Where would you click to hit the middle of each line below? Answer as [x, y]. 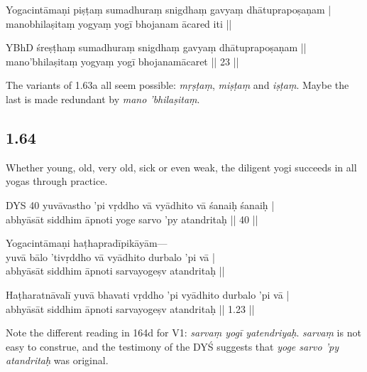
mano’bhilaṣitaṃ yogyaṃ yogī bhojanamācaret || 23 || [122, 61]
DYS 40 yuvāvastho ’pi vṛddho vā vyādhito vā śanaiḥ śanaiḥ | [140, 204]
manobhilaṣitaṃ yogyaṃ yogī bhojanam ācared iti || [119, 23]
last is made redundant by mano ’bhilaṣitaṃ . [103, 99]
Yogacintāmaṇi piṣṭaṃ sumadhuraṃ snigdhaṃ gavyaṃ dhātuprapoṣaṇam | [169, 9]
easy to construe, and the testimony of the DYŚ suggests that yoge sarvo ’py [172, 346]
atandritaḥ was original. [57, 360]
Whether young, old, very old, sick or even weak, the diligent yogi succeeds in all [181, 167]
